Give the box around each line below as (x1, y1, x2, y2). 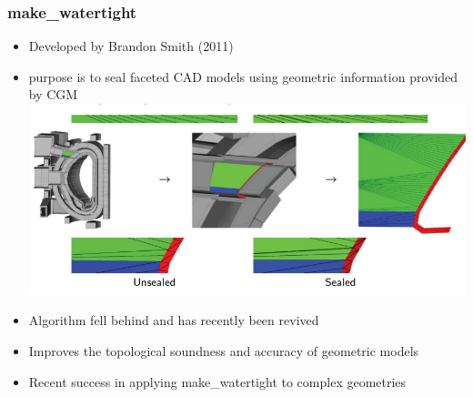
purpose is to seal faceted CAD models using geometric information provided (28, 66, 458, 86)
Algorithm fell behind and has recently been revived (28, 310, 319, 330)
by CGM (28, 85, 78, 104)
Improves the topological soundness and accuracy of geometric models (28, 341, 419, 360)
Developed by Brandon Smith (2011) (28, 36, 234, 56)
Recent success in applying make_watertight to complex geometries (28, 372, 407, 391)
